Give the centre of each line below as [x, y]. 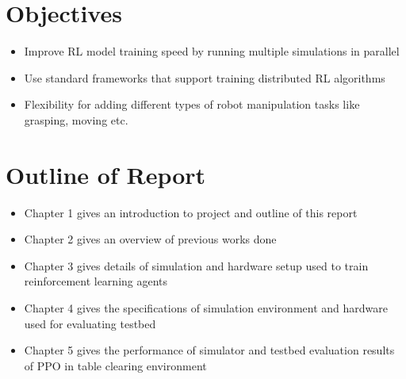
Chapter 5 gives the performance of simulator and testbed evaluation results [209, 350]
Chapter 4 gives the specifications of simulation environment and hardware [206, 308]
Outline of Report [106, 174]
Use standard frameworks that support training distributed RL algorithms [205, 77]
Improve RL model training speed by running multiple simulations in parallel [212, 51]
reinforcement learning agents [96, 281]
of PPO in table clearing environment [115, 365]
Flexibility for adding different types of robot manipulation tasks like [192, 104]
